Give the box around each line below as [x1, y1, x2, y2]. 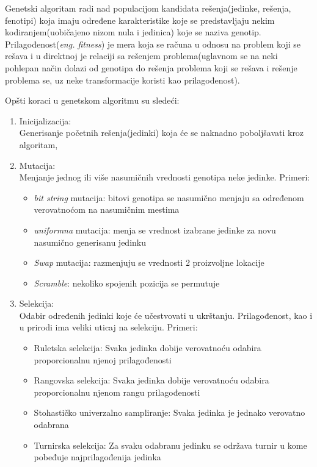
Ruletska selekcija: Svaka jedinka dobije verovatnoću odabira [34, 341, 261, 354]
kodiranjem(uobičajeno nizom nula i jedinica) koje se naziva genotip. [5, 26, 261, 38]
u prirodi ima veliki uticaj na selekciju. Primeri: [19, 321, 198, 333]
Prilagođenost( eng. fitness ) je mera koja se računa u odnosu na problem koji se [5, 37, 301, 50]
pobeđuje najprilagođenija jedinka [34, 451, 161, 463]
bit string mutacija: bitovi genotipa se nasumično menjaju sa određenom [34, 191, 304, 204]
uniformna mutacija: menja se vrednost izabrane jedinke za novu [34, 223, 276, 236]
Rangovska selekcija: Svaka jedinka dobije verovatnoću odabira [34, 374, 269, 387]
